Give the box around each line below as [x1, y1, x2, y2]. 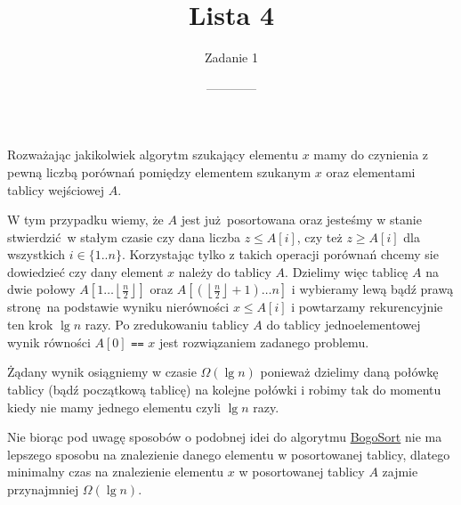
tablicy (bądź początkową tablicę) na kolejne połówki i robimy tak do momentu [7, 379, 441, 398]
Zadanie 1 [205, 48, 258, 67]
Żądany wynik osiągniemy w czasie [7, 362, 197, 381]
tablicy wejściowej [7, 180, 104, 199]
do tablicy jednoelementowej [266, 315, 421, 334]
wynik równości [7, 332, 91, 351]
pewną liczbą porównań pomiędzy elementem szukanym [7, 162, 311, 181]
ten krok [7, 315, 53, 334]
